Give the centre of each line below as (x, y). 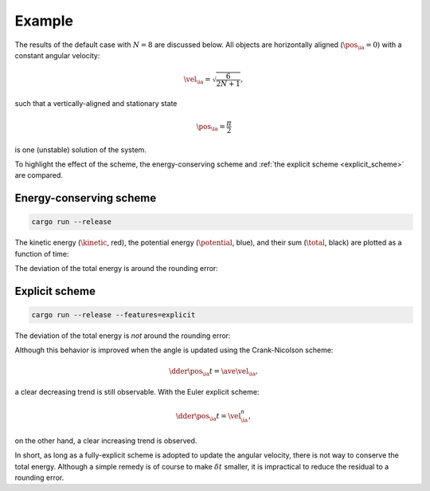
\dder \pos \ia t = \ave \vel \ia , (213, 372)
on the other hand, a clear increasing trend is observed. (106, 440)
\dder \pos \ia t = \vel (208, 417)
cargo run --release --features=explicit (113, 315)
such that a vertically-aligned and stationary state (96, 103)
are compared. (39, 175)
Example (44, 21)
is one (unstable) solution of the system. (81, 149)
